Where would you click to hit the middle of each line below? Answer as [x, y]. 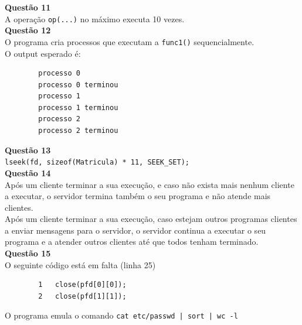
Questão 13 [28, 150]
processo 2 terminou [78, 131]
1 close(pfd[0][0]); [82, 285]
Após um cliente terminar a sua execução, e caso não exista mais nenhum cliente [150, 184]
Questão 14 [28, 172]
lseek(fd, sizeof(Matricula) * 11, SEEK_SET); [97, 162]
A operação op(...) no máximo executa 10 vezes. [95, 18]
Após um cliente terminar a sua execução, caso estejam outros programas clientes [151, 219]
